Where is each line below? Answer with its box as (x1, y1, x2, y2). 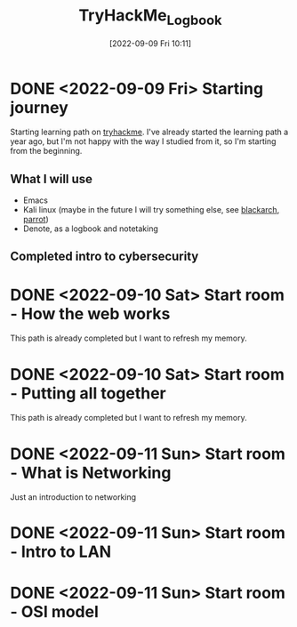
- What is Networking (10, 462, 172, 483)
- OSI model (10, 601, 99, 622)
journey (10, 97, 69, 117)
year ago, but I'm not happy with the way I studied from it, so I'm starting (10, 136, 277, 147)
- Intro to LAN (10, 542, 112, 562)
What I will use (10, 171, 92, 187)
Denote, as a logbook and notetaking (22, 223, 159, 234)
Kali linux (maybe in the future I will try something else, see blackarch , (22, 205, 280, 215)
